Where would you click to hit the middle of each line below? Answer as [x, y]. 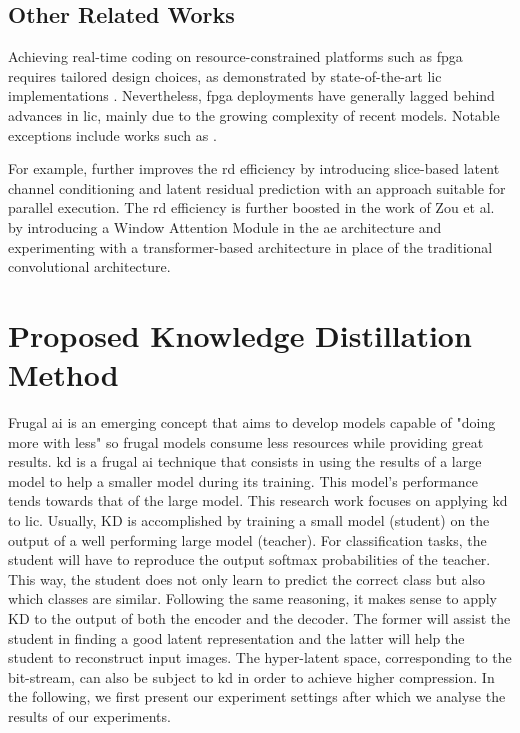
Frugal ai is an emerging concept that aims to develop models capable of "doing [252, 422]
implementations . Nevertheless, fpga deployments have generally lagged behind [251, 95]
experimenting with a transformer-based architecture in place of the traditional [250, 246]
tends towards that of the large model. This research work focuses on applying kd [258, 500]
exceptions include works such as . [112, 134]
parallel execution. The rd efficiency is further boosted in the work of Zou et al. [251, 207]
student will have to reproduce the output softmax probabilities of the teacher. [249, 559]
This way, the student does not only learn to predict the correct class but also [246, 578]
